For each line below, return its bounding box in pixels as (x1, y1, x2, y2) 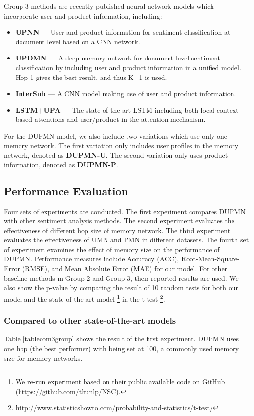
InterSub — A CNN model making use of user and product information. (15, 88, 236, 99)
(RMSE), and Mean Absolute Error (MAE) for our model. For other (22, 263, 228, 274)
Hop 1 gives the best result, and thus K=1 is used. (15, 72, 167, 82)
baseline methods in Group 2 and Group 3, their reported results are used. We (4, 273, 239, 283)
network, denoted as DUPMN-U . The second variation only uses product (4, 150, 228, 160)
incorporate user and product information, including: (4, 10, 162, 20)
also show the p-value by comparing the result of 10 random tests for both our (4, 282, 239, 293)
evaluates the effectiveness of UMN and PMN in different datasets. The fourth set (4, 235, 249, 245)
